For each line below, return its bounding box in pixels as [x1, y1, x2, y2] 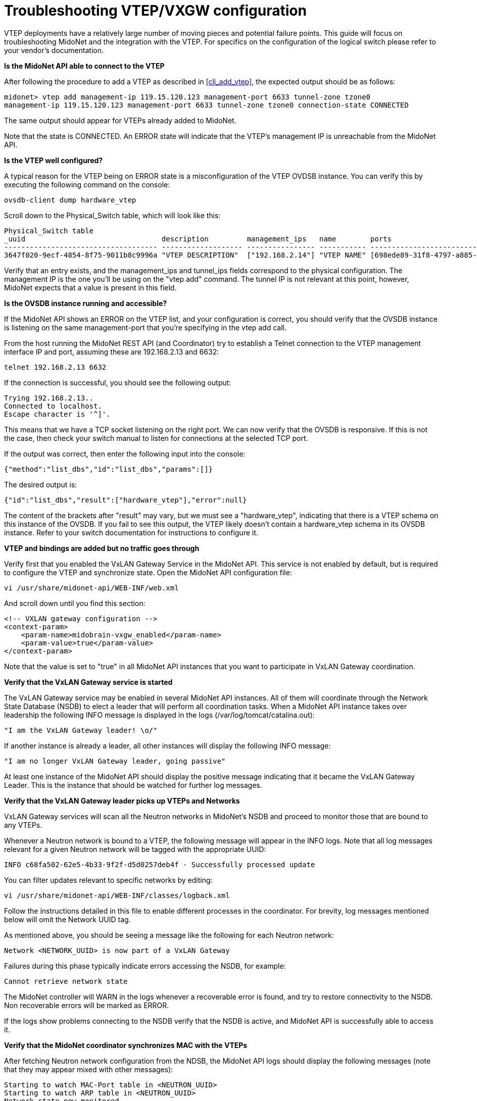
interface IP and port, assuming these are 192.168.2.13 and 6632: [4, 347, 219, 356]
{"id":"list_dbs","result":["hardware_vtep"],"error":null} [4, 495, 247, 504]
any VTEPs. [4, 820, 42, 829]
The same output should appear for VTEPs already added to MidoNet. [4, 116, 236, 125]
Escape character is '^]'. [4, 410, 111, 418]
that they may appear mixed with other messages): [4, 1065, 173, 1074]
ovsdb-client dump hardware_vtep [4, 195, 136, 204]
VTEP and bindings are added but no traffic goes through [4, 543, 200, 553]
